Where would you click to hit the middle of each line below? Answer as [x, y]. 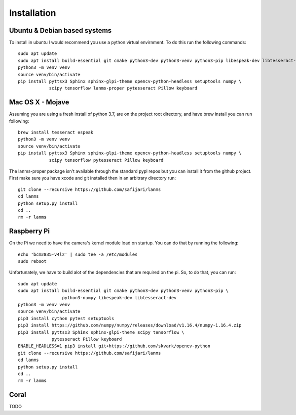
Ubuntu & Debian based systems [60, 30]
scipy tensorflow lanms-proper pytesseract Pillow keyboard [123, 88]
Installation [33, 13]
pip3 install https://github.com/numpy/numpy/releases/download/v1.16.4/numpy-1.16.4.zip [130, 325]
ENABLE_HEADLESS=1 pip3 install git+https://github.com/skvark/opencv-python [114, 346]
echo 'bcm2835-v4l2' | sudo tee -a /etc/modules [78, 254]
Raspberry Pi [30, 231]
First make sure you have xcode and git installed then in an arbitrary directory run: [92, 178]
